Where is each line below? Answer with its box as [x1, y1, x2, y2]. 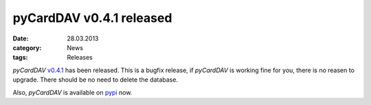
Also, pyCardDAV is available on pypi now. [12, 88, 133, 96]
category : [12, 43, 42, 51]
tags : [12, 54, 28, 62]
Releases [67, 54, 93, 62]
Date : [12, 34, 29, 43]
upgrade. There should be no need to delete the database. [12, 75, 179, 84]
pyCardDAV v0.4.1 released [12, 10, 172, 25]
